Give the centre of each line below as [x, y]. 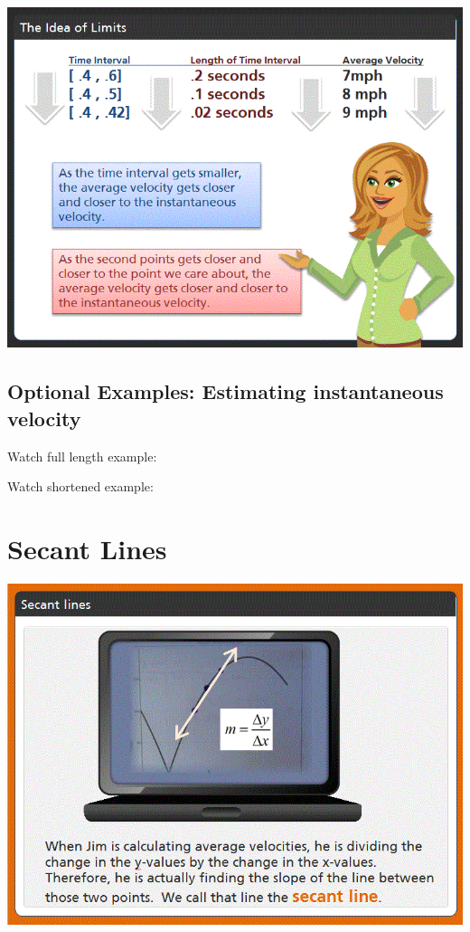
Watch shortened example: [80, 486]
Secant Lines [87, 548]
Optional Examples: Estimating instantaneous [226, 391]
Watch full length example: [82, 456]
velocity [44, 418]
